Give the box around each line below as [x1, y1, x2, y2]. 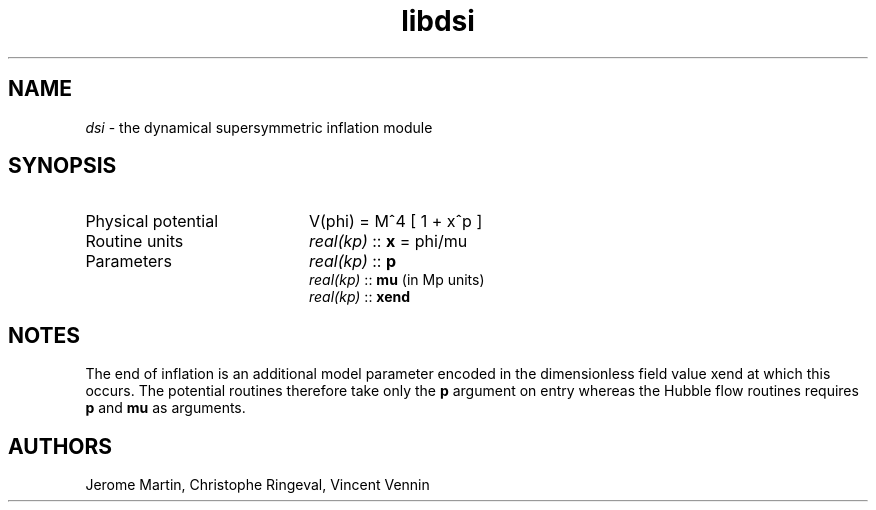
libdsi [401, 4, 475, 38]
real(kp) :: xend [309, 288, 411, 306]
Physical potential [85, 211, 219, 232]
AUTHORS [8, 433, 113, 459]
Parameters [85, 251, 172, 272]
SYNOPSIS [8, 153, 117, 179]
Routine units [85, 231, 184, 252]
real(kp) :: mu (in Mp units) [309, 271, 485, 289]
